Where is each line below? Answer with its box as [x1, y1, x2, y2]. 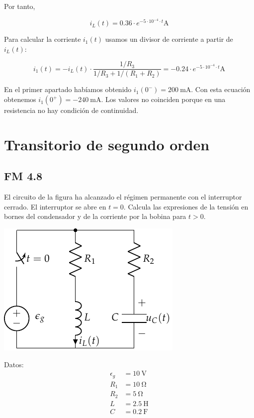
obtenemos [4, 94, 36, 104]
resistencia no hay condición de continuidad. [4, 105, 139, 115]
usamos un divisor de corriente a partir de [105, 34, 233, 44]
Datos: [4, 359, 24, 369]
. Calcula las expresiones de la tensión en [123, 201, 249, 211]
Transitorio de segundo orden [4, 134, 210, 154]
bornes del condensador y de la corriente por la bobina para [4, 211, 186, 221]
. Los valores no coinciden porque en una [101, 94, 226, 104]
